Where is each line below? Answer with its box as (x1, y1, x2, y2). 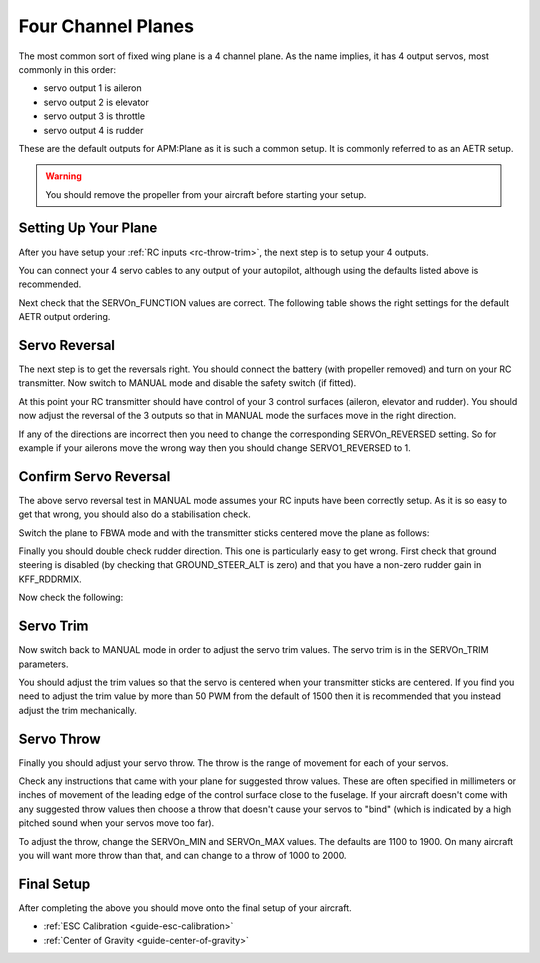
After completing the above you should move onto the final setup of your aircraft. (18, 901, 352, 914)
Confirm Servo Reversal (18, 468, 171, 485)
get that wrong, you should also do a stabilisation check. (18, 508, 251, 520)
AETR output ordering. (18, 311, 111, 323)
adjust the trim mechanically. (18, 704, 137, 716)
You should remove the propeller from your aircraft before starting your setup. (45, 188, 367, 200)
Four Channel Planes (18, 15, 195, 37)
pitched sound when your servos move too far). (18, 817, 215, 829)
